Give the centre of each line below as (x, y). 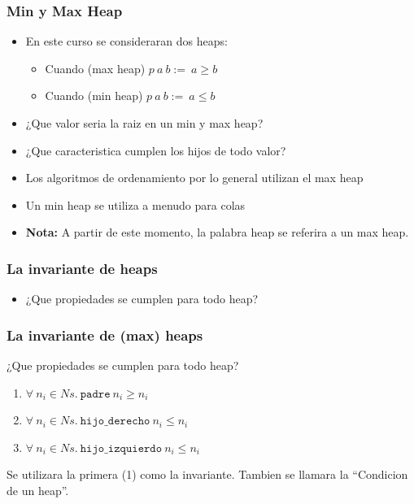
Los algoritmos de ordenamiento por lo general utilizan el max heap (194, 178)
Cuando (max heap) (95, 68)
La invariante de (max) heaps (105, 335)
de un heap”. (38, 490)
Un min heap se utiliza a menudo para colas (135, 204)
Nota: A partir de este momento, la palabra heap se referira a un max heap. (217, 232)
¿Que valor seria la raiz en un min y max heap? (144, 123)
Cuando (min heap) (94, 96)
